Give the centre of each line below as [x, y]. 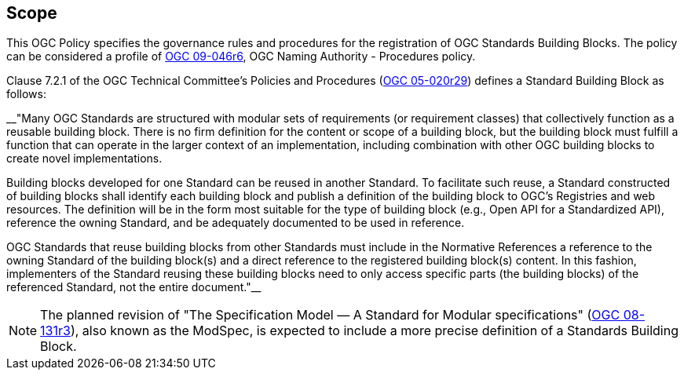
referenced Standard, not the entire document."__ [134, 287]
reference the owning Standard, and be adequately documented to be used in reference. [236, 223]
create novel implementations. [84, 159]
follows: [26, 94]
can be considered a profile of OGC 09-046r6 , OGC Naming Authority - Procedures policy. [241, 57]
